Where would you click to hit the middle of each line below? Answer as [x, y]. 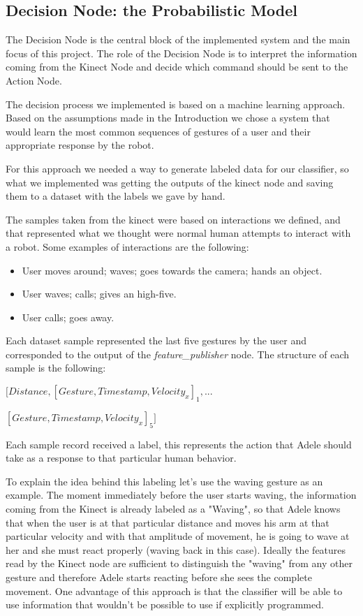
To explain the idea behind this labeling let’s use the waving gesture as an [164, 481]
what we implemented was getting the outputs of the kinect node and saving [170, 182]
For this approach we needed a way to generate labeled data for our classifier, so [177, 168]
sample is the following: [56, 368]
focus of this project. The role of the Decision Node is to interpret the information [181, 53]
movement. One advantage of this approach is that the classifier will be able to [174, 591]
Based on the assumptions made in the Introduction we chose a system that [168, 118]
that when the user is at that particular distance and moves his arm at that [168, 522]
